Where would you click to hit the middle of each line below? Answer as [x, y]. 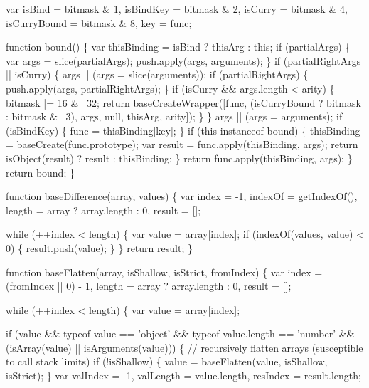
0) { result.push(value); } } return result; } [99, 247]
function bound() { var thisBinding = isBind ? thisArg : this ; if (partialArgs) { [178, 47]
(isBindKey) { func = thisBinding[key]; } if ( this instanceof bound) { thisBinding [183, 130]
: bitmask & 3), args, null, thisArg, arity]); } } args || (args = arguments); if [174, 116]
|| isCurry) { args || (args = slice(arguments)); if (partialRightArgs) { [157, 74]
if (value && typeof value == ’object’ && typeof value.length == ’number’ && [180, 334]
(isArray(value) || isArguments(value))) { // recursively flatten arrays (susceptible [184, 347]
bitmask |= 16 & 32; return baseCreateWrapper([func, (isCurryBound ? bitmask [183, 102]
